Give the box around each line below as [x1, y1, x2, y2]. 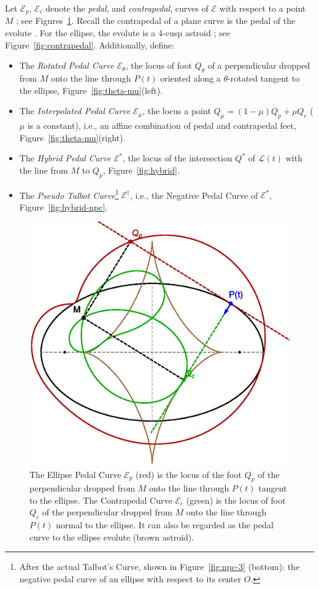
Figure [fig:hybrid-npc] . [19, 200, 108, 213]
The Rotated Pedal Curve [19, 59, 115, 72]
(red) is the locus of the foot [136, 468, 242, 480]
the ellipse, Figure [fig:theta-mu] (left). [19, 83, 163, 96]
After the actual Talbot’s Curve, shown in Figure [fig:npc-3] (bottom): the [19, 560, 300, 573]
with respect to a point [219, 2, 306, 14]
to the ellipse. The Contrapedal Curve [29, 493, 172, 506]
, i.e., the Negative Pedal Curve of [129, 188, 258, 201]
